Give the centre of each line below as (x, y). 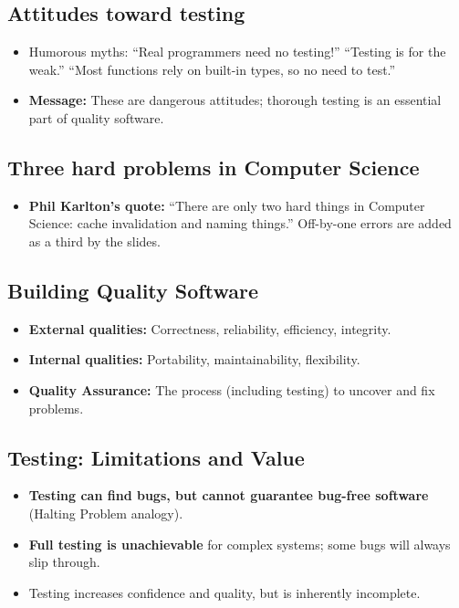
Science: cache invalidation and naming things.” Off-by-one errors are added (240, 223)
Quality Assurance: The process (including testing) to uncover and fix (232, 389)
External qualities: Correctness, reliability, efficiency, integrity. (210, 328)
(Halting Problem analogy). (106, 513)
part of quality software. (96, 117)
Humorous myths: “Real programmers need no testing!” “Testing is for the (237, 52)
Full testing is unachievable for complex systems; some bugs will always (240, 544)
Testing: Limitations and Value (156, 457)
